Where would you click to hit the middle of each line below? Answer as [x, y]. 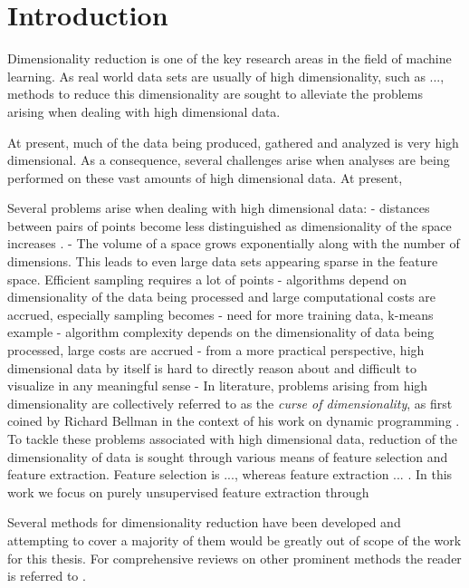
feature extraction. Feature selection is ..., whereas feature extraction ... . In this [230, 474]
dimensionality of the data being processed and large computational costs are [222, 297]
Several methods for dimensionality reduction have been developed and [204, 522]
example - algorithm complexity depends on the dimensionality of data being [221, 332]
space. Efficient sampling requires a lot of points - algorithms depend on [207, 279]
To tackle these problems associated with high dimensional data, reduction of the [233, 439]
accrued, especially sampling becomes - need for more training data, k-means [220, 314]
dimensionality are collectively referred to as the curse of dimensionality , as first [230, 403]
